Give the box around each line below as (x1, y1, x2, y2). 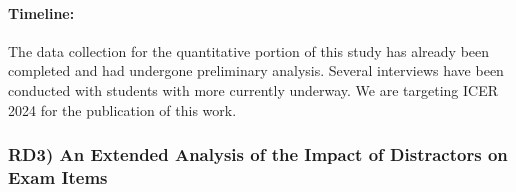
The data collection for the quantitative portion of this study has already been (8, 40, 490, 61)
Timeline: (8, 2, 75, 23)
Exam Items (8, 165, 108, 190)
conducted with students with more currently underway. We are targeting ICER (8, 79, 499, 100)
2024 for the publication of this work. (8, 99, 237, 120)
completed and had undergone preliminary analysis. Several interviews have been (8, 60, 504, 81)
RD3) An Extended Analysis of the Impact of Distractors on (8, 142, 508, 167)
